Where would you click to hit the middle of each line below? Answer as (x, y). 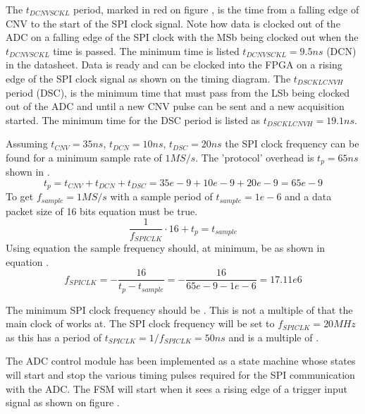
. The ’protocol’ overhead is (255, 157)
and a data (308, 196)
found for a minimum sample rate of (84, 157)
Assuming (27, 144)
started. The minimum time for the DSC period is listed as (133, 120)
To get (20, 196)
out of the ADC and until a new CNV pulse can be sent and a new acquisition (175, 106)
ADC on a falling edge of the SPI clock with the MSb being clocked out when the (182, 37)
